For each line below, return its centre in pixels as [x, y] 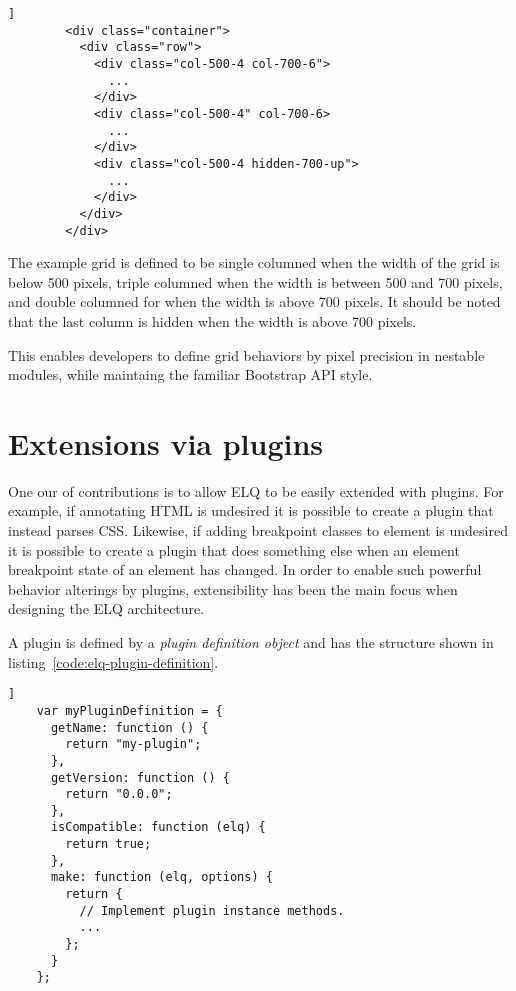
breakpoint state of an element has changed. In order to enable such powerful [245, 569]
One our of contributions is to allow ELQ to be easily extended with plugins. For [256, 490]
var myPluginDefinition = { [129, 710]
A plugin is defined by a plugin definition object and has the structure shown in [251, 642]
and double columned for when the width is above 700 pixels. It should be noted [254, 301]
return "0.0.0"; [119, 794]
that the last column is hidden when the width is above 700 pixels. [212, 320]
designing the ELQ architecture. [106, 608]
